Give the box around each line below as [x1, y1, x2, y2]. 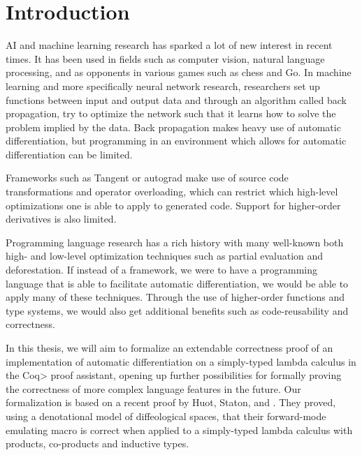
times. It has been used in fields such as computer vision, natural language [6, 51, 325, 66]
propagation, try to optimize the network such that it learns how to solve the [6, 106, 336, 121]
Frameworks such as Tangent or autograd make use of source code [6, 170, 289, 185]
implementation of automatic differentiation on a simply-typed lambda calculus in [6, 354, 356, 368]
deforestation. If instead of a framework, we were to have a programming [6, 262, 318, 277]
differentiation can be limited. [6, 147, 133, 161]
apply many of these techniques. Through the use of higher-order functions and [6, 290, 345, 304]
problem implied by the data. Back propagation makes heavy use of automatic [6, 119, 341, 134]
